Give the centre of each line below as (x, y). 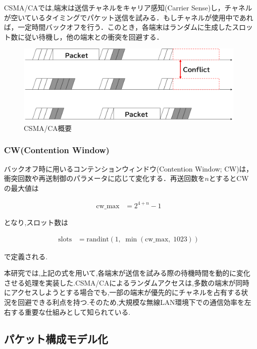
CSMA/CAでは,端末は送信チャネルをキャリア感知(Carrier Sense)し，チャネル (128, 7)
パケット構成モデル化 (56, 338)
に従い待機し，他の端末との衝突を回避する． (90, 36)
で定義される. (26, 256)
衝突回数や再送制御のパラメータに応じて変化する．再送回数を (104, 178)
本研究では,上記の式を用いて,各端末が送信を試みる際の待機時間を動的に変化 (127, 273)
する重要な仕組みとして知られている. (71, 312)
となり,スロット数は (36, 222)
